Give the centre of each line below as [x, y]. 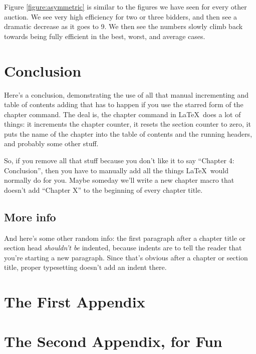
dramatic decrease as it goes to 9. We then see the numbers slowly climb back [123, 26]
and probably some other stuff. [51, 143]
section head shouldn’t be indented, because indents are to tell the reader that [123, 248]
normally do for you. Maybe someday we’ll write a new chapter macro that [119, 180]
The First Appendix [75, 302]
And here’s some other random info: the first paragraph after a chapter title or [125, 238]
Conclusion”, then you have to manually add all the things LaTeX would [116, 170]
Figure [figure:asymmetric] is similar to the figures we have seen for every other [125, 7]
